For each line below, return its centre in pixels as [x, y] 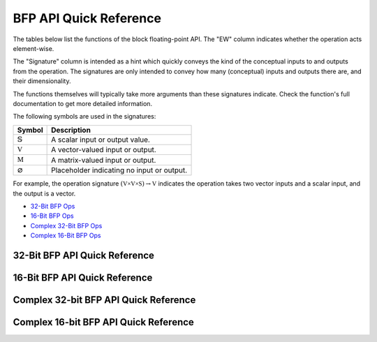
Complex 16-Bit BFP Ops [66, 236]
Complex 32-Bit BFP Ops [66, 225]
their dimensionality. [42, 81]
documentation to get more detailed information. [83, 103]
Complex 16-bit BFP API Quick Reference [104, 322]
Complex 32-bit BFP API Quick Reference [104, 300]
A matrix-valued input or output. [104, 160]
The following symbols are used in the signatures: [84, 117]
